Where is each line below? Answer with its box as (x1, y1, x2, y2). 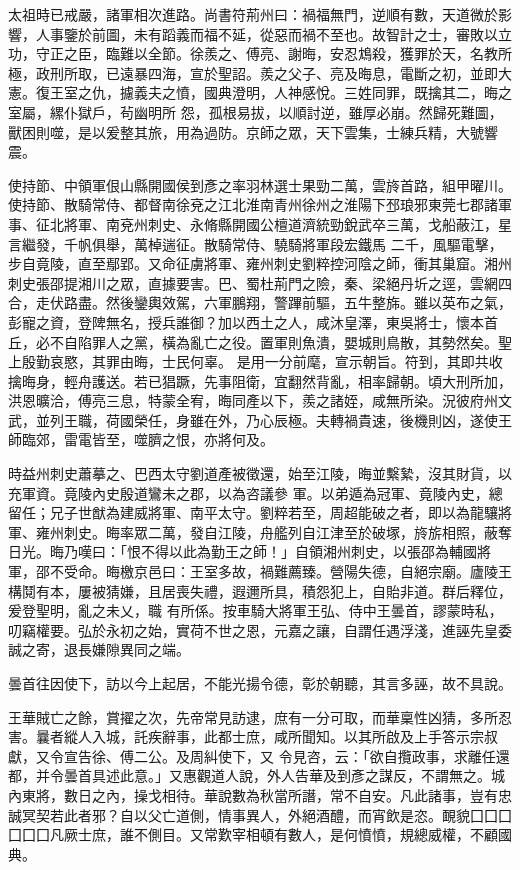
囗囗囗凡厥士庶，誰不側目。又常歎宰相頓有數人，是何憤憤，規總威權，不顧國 (8, 824, 512, 845)
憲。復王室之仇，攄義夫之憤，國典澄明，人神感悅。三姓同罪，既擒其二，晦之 (8, 82, 512, 103)
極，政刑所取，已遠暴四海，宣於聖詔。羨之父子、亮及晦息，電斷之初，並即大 (8, 62, 512, 83)
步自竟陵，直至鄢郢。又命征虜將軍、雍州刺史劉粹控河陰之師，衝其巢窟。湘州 (8, 253, 512, 274)
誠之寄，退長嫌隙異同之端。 (8, 639, 190, 660)
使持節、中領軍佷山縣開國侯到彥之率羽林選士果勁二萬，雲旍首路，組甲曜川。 (8, 174, 512, 195)
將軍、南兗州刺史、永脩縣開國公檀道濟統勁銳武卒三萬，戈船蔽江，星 (63, 213, 512, 234)
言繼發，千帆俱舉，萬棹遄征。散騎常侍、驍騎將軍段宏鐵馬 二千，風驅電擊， (8, 233, 503, 254)
